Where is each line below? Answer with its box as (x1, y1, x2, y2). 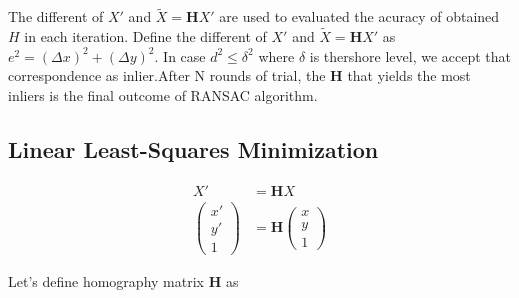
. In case (154, 45, 206, 66)
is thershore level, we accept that (309, 45, 512, 66)
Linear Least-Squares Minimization (8, 133, 379, 164)
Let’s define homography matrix (8, 270, 204, 291)
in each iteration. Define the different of (24, 26, 267, 47)
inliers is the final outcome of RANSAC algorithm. (8, 84, 318, 105)
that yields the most (347, 65, 471, 86)
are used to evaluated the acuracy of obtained (219, 6, 500, 27)
